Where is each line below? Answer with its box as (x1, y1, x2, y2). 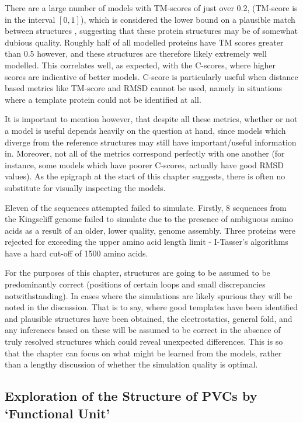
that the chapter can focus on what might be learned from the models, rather (5, 346, 282, 359)
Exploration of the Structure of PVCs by (5, 387, 257, 405)
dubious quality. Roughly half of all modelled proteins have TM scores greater (5, 36, 284, 48)
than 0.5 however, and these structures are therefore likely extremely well (5, 47, 267, 60)
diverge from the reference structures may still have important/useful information (5, 136, 297, 148)
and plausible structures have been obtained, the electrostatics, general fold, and (5, 312, 292, 324)
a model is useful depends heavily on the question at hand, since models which (5, 124, 286, 136)
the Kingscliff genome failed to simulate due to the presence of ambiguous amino (5, 213, 293, 225)
